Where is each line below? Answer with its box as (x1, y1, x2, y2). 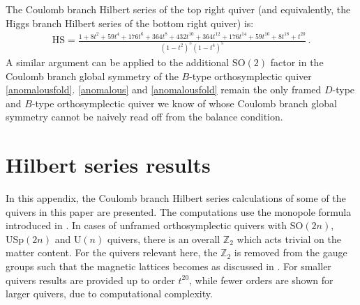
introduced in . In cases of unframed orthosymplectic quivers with (6, 218, 287, 233)
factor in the (270, 54, 324, 69)
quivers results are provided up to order (6, 272, 175, 287)
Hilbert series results (6, 150, 211, 179)
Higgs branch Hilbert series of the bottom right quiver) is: (6, 15, 254, 30)
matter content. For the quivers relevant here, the (6, 245, 218, 260)
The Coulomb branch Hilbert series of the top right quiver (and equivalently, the (6, 2, 351, 16)
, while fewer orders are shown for (189, 272, 333, 287)
